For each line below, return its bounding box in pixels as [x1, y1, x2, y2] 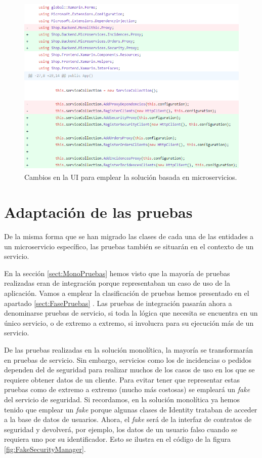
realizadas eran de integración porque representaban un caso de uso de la [4, 278, 230, 288]
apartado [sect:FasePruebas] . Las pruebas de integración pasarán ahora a [4, 297, 232, 308]
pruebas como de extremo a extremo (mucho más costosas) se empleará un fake [4, 384, 250, 395]
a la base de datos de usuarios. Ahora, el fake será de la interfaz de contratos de [4, 414, 252, 425]
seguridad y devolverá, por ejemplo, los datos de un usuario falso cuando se [4, 424, 238, 434]
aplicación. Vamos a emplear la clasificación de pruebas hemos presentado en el [4, 288, 249, 298]
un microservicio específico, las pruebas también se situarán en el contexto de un [4, 241, 254, 251]
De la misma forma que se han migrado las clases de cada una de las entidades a [4, 231, 254, 242]
